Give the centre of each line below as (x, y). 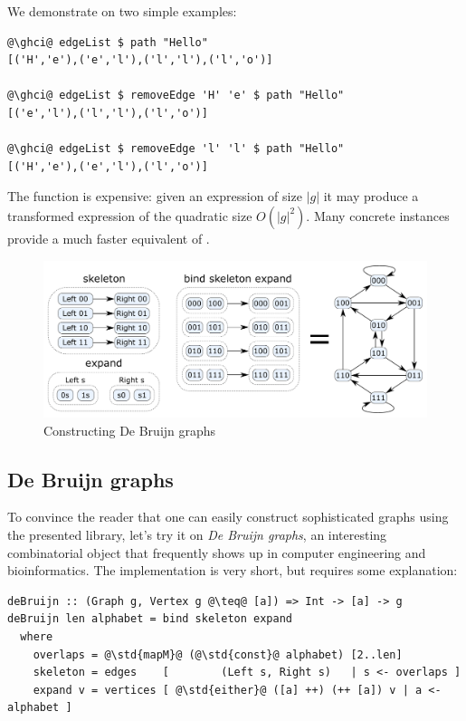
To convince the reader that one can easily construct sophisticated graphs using (228, 517)
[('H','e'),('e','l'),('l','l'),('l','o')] (140, 60)
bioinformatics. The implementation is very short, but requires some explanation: (233, 570)
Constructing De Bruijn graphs (130, 430)
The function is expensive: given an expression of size (155, 196)
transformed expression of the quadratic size (130, 215)
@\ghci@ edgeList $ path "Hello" (108, 42)
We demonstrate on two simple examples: (122, 11)
